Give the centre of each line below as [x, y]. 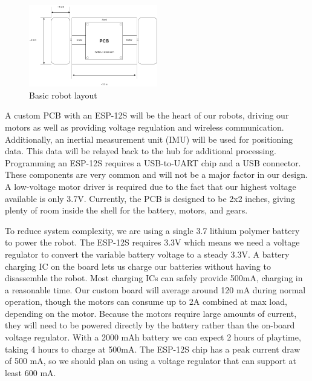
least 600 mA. [31, 372]
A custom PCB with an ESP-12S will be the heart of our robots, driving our [147, 115]
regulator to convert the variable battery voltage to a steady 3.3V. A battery [147, 254]
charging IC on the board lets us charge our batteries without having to [138, 266]
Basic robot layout [63, 95]
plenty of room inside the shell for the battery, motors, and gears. [126, 210]
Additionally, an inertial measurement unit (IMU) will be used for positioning [149, 139]
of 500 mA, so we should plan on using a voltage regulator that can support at [151, 361]
